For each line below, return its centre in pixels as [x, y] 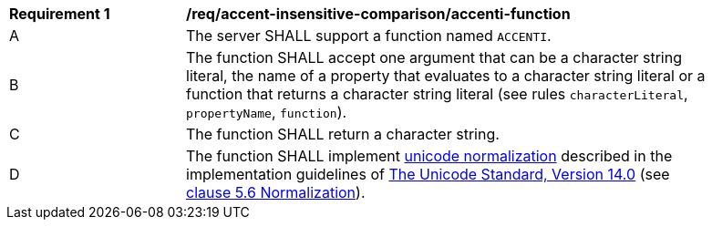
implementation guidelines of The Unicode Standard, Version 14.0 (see [428, 174]
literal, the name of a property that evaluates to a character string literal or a [446, 76]
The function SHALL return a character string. [343, 134]
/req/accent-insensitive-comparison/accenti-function [378, 14]
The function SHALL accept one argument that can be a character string [434, 57]
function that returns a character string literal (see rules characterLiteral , [437, 94]
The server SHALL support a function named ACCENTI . [369, 36]
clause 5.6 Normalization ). [276, 192]
